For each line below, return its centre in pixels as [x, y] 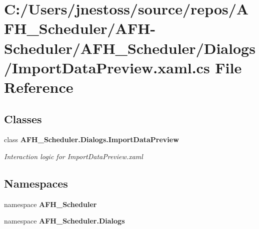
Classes [23, 118]
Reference [39, 87]
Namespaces [36, 183]
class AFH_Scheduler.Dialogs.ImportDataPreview [91, 139]
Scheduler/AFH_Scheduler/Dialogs [130, 48]
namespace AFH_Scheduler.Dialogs [64, 221]
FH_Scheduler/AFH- [80, 28]
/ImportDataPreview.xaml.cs [107, 67]
